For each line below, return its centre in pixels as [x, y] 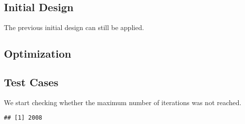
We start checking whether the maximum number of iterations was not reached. [123, 102]
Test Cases [31, 82]
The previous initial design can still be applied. [74, 27]
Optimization [38, 54]
